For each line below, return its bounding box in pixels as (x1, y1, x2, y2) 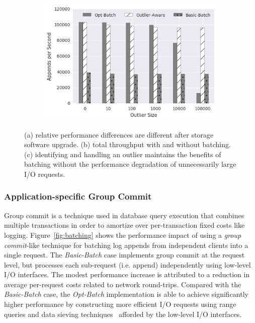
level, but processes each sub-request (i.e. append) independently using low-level (4, 259, 251, 270)
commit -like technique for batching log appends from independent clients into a (4, 239, 248, 250)
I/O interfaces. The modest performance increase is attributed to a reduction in (4, 269, 250, 280)
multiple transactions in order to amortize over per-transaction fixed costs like (4, 220, 245, 230)
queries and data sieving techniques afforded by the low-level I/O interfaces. (4, 308, 242, 319)
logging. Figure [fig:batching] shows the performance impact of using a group (4, 229, 241, 240)
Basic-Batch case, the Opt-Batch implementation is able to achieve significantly (4, 289, 248, 299)
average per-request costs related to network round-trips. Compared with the (4, 279, 241, 289)
